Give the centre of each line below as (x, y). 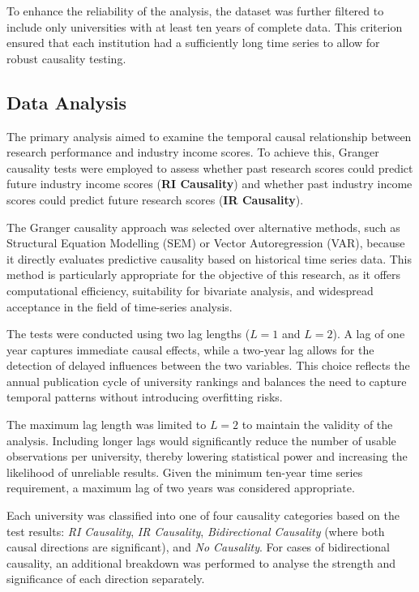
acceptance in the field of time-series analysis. (120, 306)
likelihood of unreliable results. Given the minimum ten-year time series (185, 472)
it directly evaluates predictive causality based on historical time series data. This (209, 258)
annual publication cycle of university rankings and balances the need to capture (207, 381)
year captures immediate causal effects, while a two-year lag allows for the (190, 349)
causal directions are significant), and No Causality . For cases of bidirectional (199, 547)
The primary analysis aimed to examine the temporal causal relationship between (209, 136)
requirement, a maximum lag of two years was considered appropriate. (181, 488)
